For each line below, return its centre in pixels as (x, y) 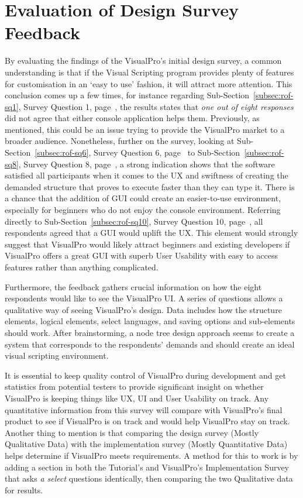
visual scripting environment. (57, 356)
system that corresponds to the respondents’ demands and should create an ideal (150, 344)
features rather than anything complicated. (82, 267)
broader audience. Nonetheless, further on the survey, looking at (120, 141)
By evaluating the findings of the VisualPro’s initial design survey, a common (143, 61)
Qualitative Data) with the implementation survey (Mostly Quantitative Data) (146, 444)
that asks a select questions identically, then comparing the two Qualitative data (149, 478)
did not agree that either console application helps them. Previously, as (132, 118)
